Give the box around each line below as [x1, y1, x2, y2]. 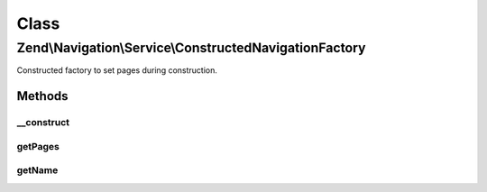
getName [16, 164, 59, 177]
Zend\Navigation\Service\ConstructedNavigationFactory [16, 40, 366, 56]
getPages [16, 140, 60, 152]
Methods [16, 88, 69, 104]
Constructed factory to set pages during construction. [16, 65, 218, 76]
